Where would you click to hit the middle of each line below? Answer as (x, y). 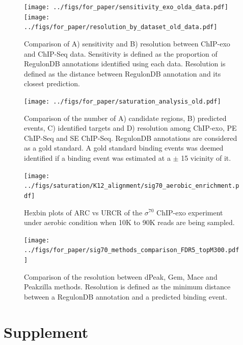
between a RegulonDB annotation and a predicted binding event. (126, 296)
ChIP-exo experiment (190, 212)
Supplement (46, 331)
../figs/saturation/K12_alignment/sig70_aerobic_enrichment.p (132, 186)
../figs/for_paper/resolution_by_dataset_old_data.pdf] (121, 27)
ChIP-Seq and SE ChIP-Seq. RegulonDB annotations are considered (131, 138)
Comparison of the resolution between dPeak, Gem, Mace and (121, 276)
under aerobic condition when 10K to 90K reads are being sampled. (129, 222)
